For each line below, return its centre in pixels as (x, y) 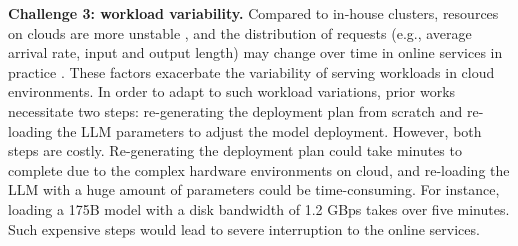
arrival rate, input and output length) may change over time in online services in (255, 52)
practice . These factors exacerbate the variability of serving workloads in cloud (251, 71)
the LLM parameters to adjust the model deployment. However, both (269, 130)
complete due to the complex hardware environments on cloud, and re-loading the (259, 169)
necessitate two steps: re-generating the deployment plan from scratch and (235, 110)
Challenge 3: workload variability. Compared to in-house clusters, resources (253, 13)
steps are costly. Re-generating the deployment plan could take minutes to (235, 150)
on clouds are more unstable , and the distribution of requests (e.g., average (240, 32)
